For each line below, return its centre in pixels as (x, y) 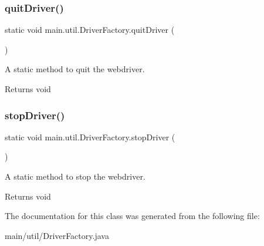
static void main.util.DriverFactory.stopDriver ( (90, 137)
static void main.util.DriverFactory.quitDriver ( (90, 30)
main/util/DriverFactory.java (57, 235)
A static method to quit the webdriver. (75, 69)
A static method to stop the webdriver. (75, 176)
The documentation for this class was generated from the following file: (132, 216)
